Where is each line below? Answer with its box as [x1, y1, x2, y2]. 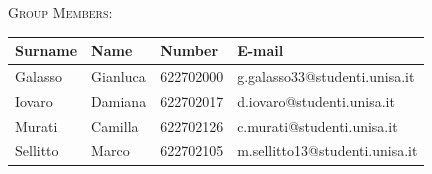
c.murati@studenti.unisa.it [237, 115, 398, 136]
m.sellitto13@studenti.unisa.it [237, 140, 418, 161]
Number [160, 40, 219, 61]
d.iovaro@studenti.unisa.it [237, 90, 395, 111]
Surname [15, 40, 78, 61]
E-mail [237, 40, 284, 61]
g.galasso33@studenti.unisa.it [237, 65, 415, 86]
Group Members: [8, 2, 113, 22]
